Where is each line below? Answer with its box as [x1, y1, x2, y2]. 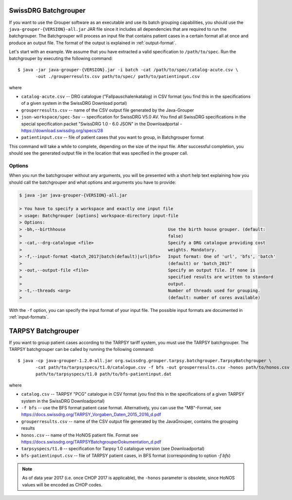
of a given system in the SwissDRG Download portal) [21, 100, 128, 106]
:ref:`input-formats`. [9, 314, 49, 320]
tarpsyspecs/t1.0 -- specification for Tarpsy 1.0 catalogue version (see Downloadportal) [21, 446, 205, 452]
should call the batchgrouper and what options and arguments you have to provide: [9, 179, 176, 185]
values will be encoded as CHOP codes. [22, 481, 103, 487]
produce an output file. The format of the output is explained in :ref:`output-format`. [9, 39, 177, 46]
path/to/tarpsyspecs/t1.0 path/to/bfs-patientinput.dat [36, 371, 172, 377]
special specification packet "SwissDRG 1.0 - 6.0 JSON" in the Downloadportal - [21, 121, 182, 127]
